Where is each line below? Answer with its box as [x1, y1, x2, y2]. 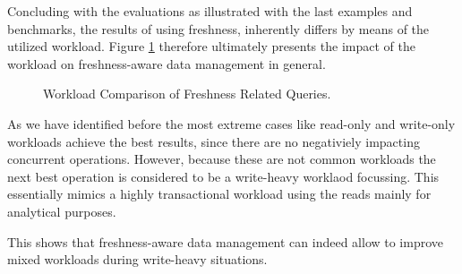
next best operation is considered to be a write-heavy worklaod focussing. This [7, 167, 440, 185]
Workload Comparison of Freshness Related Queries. [43, 84, 331, 103]
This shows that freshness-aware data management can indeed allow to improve [7, 232, 444, 251]
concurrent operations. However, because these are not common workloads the [7, 150, 436, 168]
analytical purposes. [7, 201, 116, 220]
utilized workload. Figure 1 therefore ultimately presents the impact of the [7, 37, 415, 56]
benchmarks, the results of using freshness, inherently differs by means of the [7, 19, 430, 38]
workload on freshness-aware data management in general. [7, 54, 326, 73]
